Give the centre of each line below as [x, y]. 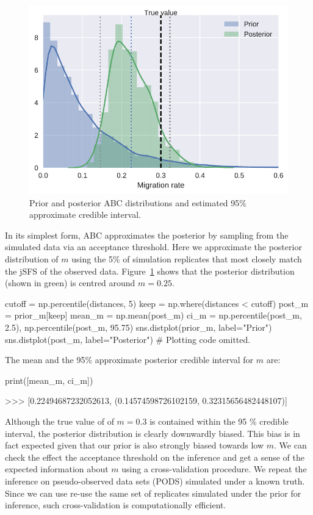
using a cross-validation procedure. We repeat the [214, 469]
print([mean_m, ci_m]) [49, 380]
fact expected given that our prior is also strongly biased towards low [135, 445]
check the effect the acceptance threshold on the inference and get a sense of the [155, 457]
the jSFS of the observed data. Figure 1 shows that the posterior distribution [150, 271]
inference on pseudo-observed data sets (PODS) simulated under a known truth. [155, 481]
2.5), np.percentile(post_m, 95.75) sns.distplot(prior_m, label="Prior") [139, 327]
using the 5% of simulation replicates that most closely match [187, 259]
